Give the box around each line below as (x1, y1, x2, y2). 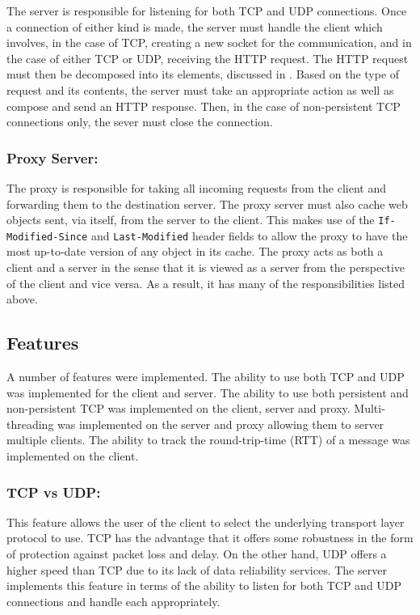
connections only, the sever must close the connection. (6, 113, 273, 130)
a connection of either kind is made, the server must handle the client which (6, 18, 383, 35)
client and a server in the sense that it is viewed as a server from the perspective (6, 259, 405, 276)
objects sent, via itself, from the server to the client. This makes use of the (6, 211, 375, 228)
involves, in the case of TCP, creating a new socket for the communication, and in (6, 34, 412, 51)
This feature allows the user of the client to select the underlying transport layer (6, 513, 405, 530)
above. (6, 291, 38, 307)
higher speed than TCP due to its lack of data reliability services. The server (6, 561, 387, 578)
